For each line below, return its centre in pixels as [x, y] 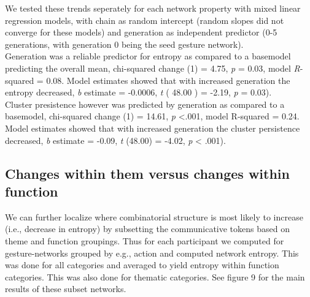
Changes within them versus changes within [147, 173]
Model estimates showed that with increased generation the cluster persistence [153, 128]
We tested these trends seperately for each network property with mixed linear [153, 8]
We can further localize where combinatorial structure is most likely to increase [154, 216]
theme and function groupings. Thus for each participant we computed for [145, 240]
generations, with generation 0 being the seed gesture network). [124, 44]
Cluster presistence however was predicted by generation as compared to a [145, 104]
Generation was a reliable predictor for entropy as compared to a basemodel [148, 56]
